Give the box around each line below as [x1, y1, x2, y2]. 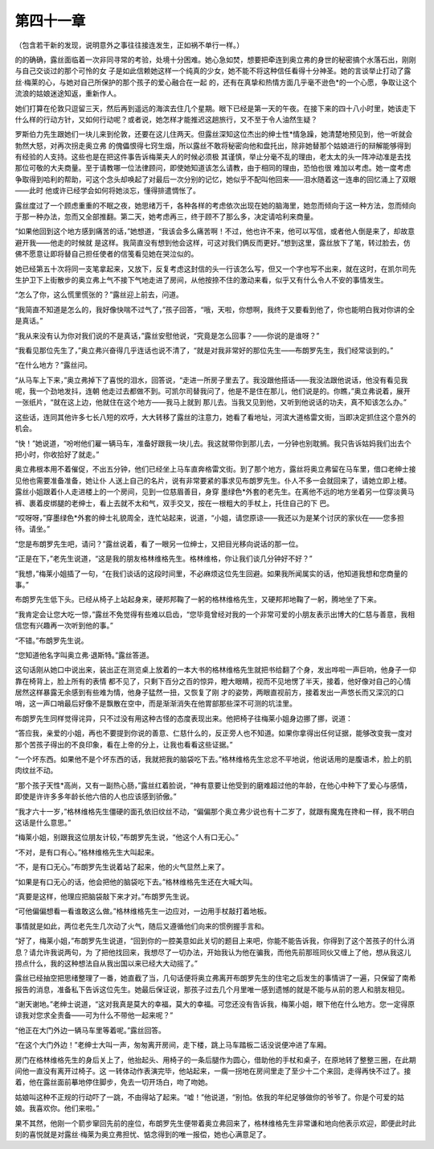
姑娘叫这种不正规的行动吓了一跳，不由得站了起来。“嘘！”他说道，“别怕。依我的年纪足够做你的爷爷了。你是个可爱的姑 [14, 1092, 405, 1102]
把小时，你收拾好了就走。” [14, 450, 100, 459]
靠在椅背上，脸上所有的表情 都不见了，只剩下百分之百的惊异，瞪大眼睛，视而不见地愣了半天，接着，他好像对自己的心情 [14, 676, 411, 686]
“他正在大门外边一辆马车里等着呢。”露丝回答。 [14, 1025, 166, 1035]
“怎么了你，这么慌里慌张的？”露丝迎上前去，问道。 [14, 290, 184, 299]
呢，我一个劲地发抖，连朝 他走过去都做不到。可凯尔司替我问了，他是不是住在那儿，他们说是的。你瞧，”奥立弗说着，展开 [14, 386, 411, 396]
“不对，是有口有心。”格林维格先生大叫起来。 [14, 847, 159, 857]
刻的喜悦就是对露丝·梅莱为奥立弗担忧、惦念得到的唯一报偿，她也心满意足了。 [14, 1129, 271, 1139]
